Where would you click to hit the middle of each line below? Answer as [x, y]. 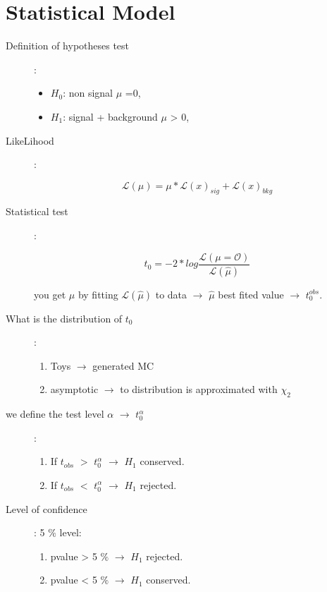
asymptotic [74, 389]
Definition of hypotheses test [68, 46]
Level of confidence [47, 508]
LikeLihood [30, 140]
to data [171, 294]
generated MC [123, 365]
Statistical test [37, 211]
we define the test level [55, 414]
